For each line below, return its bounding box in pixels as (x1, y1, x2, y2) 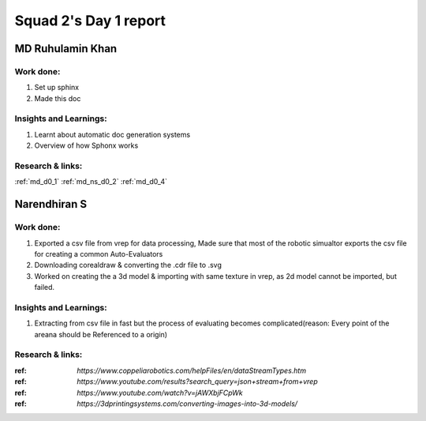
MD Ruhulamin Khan (14, 42, 118, 55)
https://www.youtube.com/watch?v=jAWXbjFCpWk (77, 388, 244, 397)
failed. (34, 283, 55, 292)
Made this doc (34, 93, 81, 103)
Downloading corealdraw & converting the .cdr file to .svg (34, 261, 222, 270)
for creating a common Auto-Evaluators (34, 249, 163, 258)
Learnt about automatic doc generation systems (34, 130, 191, 139)
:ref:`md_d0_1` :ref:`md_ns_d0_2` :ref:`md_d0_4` (14, 177, 167, 186)
